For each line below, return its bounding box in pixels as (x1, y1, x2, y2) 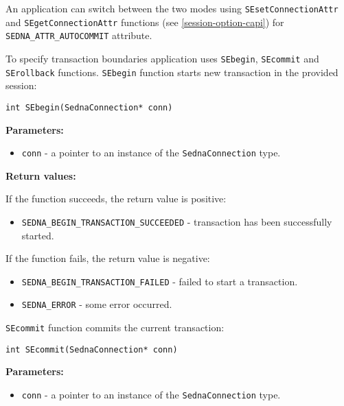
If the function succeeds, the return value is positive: (5, 191, 227, 206)
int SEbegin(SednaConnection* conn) (5, 102, 173, 112)
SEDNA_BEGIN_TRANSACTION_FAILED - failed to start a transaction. (21, 274, 298, 288)
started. (21, 228, 54, 242)
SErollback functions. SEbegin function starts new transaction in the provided (5, 64, 339, 79)
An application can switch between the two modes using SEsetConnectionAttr (5, 1, 339, 15)
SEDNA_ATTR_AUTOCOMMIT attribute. (5, 28, 152, 43)
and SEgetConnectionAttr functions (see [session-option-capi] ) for (5, 14, 284, 29)
